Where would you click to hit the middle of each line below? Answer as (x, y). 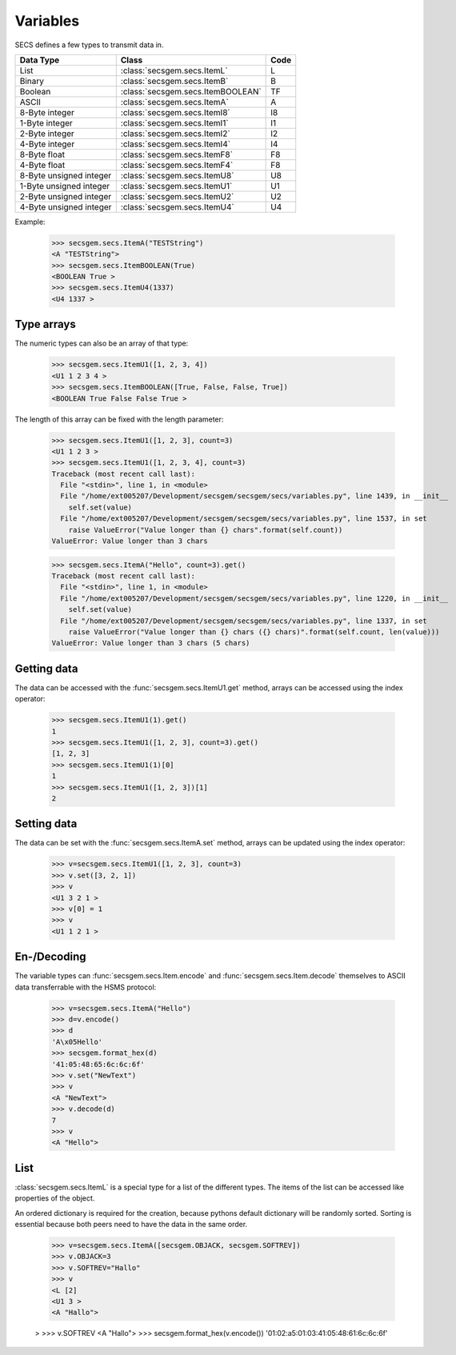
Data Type (40, 60)
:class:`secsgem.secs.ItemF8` (177, 154)
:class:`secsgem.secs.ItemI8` (176, 112)
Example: (30, 222)
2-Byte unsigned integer (66, 196)
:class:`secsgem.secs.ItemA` (175, 102)
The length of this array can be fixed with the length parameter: (119, 419)
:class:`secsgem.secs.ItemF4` (177, 165)
